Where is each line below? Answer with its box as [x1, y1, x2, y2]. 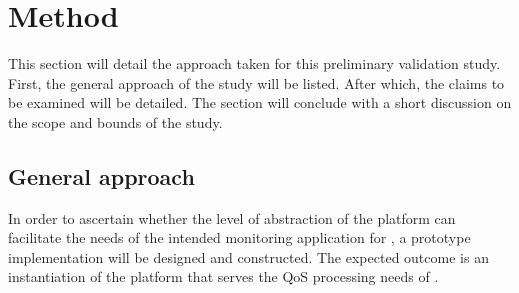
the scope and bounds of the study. [8, 111, 223, 132]
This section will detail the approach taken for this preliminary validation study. [8, 53, 501, 74]
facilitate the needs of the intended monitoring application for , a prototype [8, 227, 471, 248]
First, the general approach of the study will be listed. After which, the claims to [8, 72, 505, 93]
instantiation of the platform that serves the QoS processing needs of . [8, 266, 439, 287]
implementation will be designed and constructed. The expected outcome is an [8, 246, 489, 267]
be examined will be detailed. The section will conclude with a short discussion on [8, 92, 512, 113]
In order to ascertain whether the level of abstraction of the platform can [8, 207, 456, 228]
